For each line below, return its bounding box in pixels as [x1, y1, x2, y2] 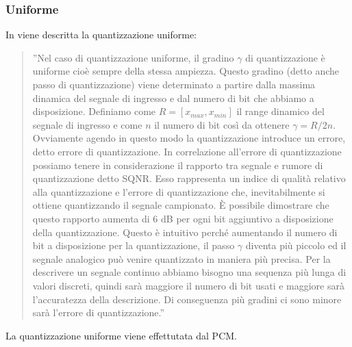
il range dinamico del [236, 104, 325, 118]
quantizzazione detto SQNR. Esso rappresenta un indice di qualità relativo [32, 171, 346, 185]
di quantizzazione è [245, 50, 325, 64]
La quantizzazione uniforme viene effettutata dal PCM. [5, 328, 237, 342]
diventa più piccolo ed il [245, 238, 347, 253]
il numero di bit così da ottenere [154, 117, 290, 131]
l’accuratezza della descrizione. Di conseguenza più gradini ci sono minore [32, 292, 342, 306]
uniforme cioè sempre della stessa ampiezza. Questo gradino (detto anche [32, 64, 340, 78]
